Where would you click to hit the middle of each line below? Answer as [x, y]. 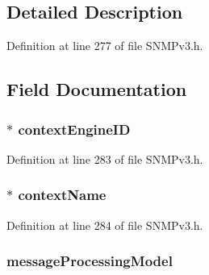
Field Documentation [97, 89]
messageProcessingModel [90, 261]
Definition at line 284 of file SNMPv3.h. [105, 225]
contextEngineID [74, 129]
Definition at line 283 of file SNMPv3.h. [105, 158]
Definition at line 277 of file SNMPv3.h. [105, 46]
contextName [62, 195]
